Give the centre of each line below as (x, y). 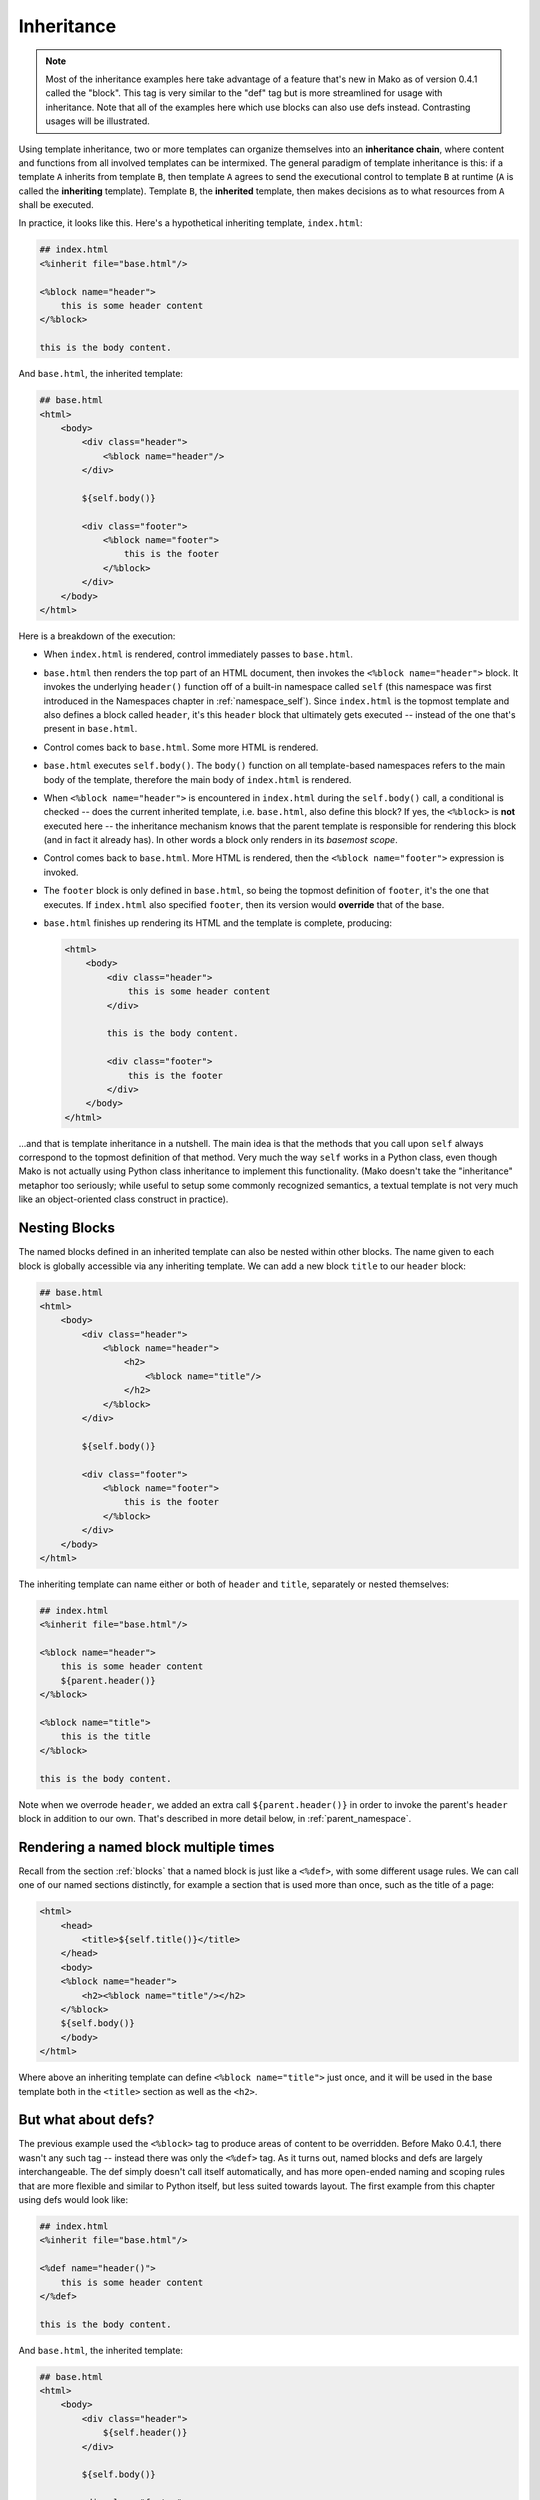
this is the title (105, 1736)
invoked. (61, 872)
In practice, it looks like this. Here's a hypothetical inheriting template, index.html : (191, 223)
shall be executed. (56, 205)
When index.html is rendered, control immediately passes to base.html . (198, 654)
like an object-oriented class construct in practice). (123, 1199)
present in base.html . (90, 729)
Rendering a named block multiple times (146, 1846)
